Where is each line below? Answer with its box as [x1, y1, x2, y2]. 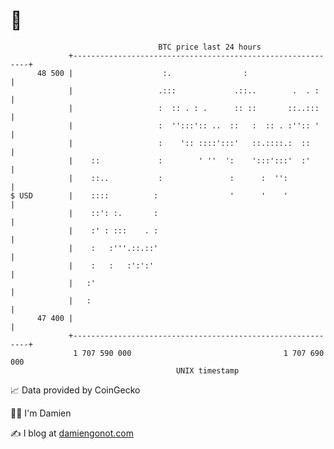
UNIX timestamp [175, 365, 240, 376]
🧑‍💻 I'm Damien [10, 407, 72, 419]
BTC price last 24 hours [158, 42, 262, 52]
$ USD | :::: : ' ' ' [10, 190, 288, 201]
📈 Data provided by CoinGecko [10, 384, 141, 396]
